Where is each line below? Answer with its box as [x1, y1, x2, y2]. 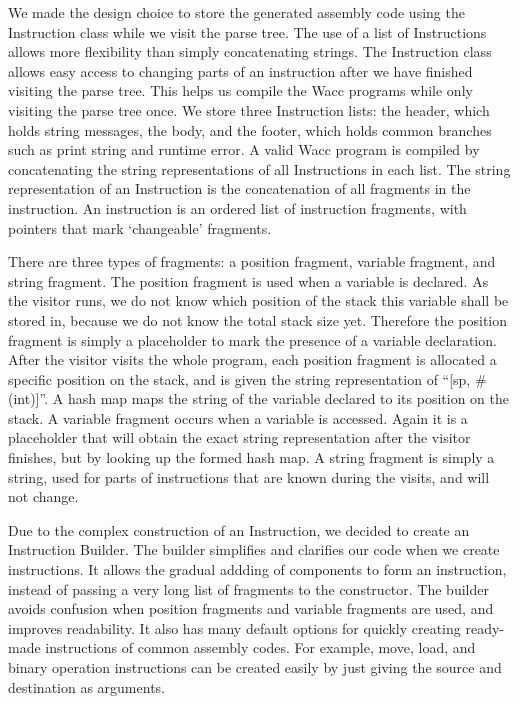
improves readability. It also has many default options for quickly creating [8, 617, 461, 638]
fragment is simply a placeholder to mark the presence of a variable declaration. [8, 329, 497, 350]
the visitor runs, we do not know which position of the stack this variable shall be [8, 290, 509, 311]
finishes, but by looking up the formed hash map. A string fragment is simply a [8, 447, 495, 468]
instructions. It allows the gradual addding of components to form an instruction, [8, 559, 507, 580]
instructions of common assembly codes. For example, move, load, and [45, 637, 476, 658]
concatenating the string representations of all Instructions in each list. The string [8, 158, 511, 179]
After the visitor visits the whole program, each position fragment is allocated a [8, 349, 497, 370]
